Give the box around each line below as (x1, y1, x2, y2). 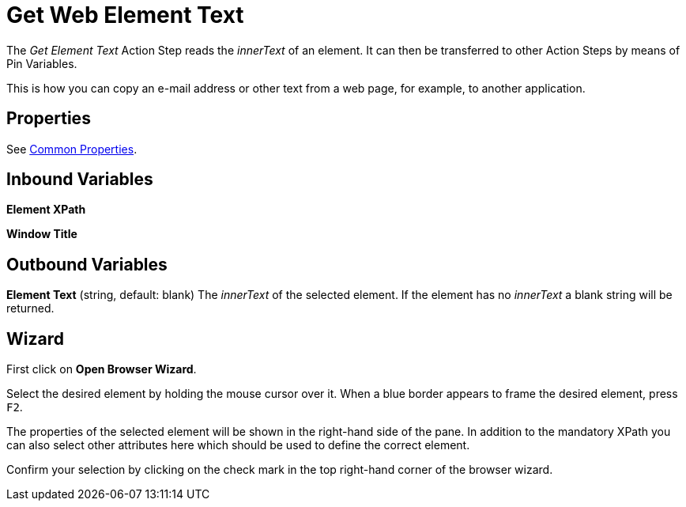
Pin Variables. (6, 56, 77, 70)
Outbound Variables (6, 254, 168, 274)
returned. (6, 301, 55, 316)
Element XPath (6, 202, 86, 217)
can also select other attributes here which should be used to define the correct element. (6, 438, 470, 452)
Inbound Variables (6, 169, 153, 190)
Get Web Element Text (6, 2, 244, 28)
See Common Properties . (6, 142, 138, 156)
